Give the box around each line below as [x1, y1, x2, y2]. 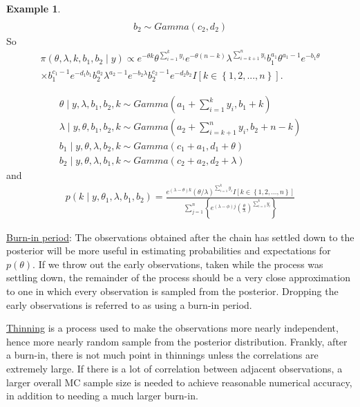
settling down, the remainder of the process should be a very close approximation [6, 270, 350, 285]
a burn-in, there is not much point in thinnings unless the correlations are [6, 348, 319, 362]
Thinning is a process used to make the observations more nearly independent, [6, 321, 339, 335]
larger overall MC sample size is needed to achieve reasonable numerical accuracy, [6, 375, 352, 389]
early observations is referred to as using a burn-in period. [6, 297, 252, 312]
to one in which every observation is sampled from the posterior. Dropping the [6, 284, 339, 298]
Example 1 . [6, 1, 61, 15]
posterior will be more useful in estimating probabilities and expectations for [6, 243, 331, 258]
